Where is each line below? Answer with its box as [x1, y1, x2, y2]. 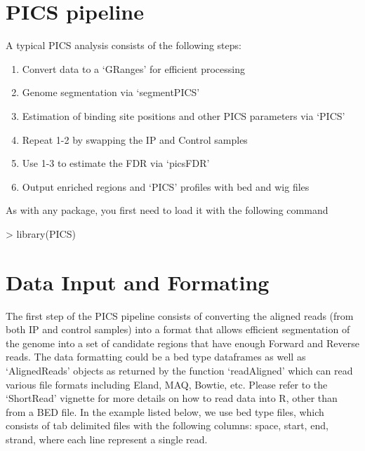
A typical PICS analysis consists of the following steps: [6, 38, 241, 53]
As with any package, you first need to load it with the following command [6, 203, 328, 217]
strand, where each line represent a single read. [6, 431, 208, 446]
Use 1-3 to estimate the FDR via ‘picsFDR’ [22, 156, 210, 170]
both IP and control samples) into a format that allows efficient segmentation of [6, 322, 350, 337]
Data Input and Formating [6, 267, 270, 296]
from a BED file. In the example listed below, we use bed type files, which [6, 404, 324, 419]
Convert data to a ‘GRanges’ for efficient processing [22, 61, 245, 76]
